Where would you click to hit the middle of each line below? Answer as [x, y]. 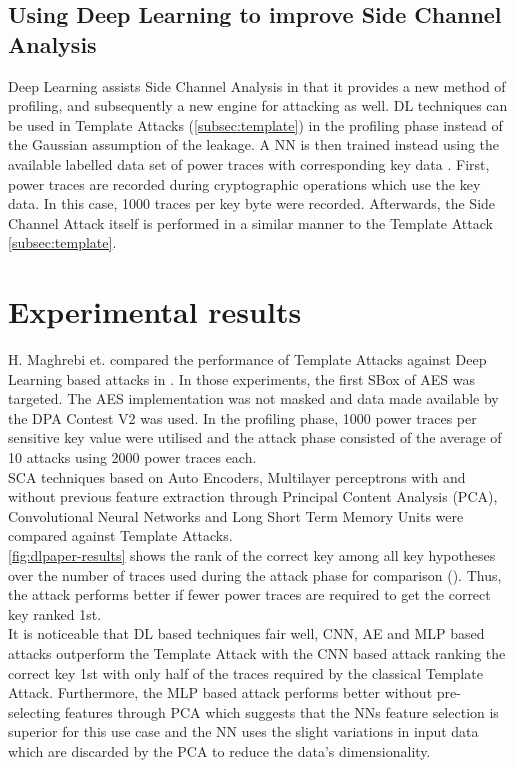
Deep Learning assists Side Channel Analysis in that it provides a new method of [257, 85]
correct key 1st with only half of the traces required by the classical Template [245, 672]
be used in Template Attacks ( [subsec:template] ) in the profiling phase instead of [255, 124]
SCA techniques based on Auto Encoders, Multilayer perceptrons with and [237, 476]
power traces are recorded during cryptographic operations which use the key [244, 183]
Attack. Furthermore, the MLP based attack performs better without [220, 692]
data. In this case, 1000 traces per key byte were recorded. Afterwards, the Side [252, 203]
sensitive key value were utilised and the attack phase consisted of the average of [255, 437]
